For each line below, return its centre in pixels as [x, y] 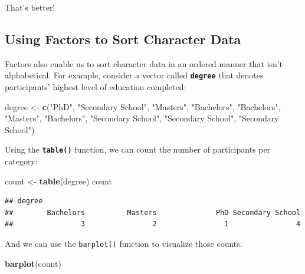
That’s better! [30, 7]
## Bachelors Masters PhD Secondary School [153, 212]
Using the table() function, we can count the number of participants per [138, 149]
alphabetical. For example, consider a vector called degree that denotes [134, 75]
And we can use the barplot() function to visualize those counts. [124, 244]
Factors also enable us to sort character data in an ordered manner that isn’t [144, 63]
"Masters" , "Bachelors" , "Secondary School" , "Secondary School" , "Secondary [142, 118]
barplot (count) [33, 263]
